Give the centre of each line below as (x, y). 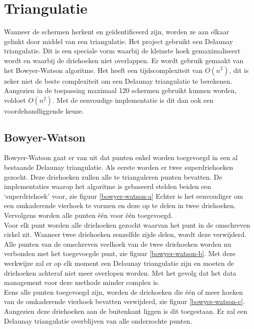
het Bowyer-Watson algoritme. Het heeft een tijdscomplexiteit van (103, 70)
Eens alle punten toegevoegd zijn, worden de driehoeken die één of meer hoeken (124, 292)
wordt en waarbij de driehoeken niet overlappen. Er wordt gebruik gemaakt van (124, 60)
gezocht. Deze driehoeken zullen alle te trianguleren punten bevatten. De (113, 176)
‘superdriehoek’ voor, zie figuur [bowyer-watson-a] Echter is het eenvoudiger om (124, 196)
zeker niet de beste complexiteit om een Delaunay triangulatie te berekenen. (118, 81)
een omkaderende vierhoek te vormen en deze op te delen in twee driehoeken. (120, 205)
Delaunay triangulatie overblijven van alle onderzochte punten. (98, 320)
